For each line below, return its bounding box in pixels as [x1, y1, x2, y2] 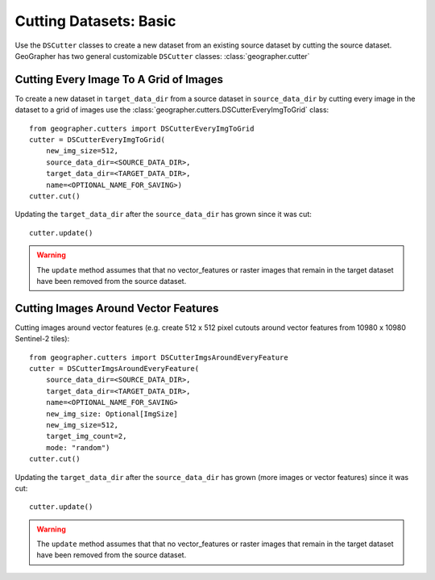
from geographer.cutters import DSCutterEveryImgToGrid [29, 123, 255, 133]
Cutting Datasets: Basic [14, 12, 176, 30]
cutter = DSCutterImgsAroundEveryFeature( [29, 364, 200, 373]
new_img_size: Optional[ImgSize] [45, 409, 179, 419]
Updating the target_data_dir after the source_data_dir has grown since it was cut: [14, 210, 312, 219]
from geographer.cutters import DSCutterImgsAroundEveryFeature [29, 353, 289, 362]
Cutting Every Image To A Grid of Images [14, 73, 223, 86]
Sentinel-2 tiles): [14, 334, 70, 344]
